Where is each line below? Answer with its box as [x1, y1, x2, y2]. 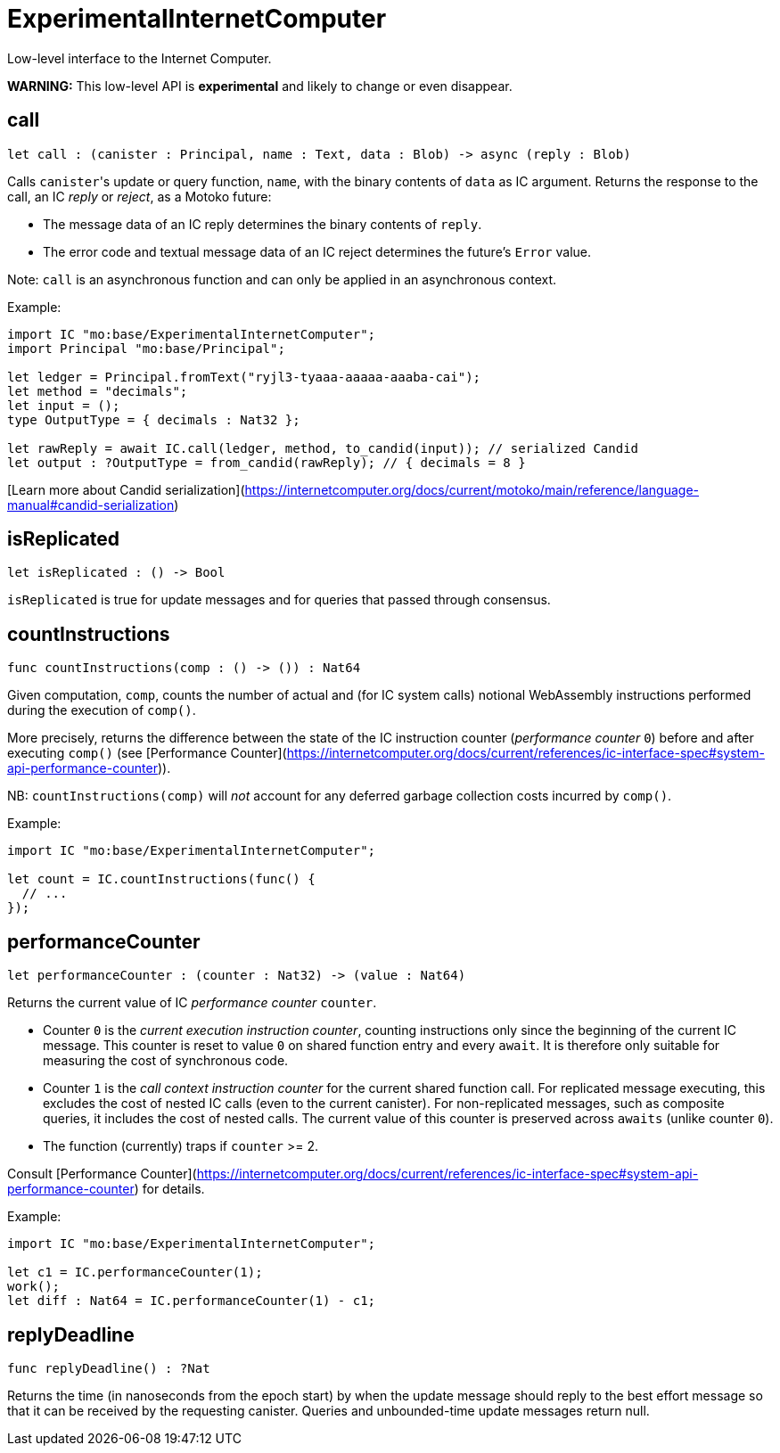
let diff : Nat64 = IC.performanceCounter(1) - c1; [7, 1293, 376, 1309]
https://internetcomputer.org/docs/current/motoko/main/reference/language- [244, 481, 699, 497]
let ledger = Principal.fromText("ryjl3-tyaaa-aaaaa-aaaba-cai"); [7, 369, 481, 384]
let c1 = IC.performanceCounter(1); [7, 1265, 263, 1280]
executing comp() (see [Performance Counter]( [7, 745, 287, 761]
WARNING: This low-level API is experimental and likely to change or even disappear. [7, 78, 513, 94]
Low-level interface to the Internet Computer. [7, 50, 272, 66]
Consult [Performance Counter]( [7, 1166, 197, 1182]
